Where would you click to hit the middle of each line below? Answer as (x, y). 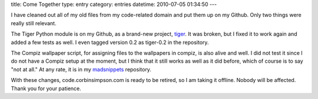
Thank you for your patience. (46, 88)
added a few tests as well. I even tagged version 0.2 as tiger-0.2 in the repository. (110, 42)
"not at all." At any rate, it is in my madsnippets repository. (81, 69)
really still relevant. (34, 23)
